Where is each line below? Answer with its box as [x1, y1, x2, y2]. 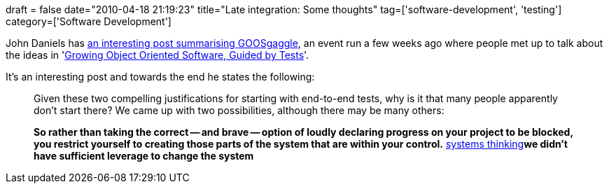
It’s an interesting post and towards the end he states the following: [6, 71, 315, 83]
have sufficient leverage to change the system [34, 150, 254, 162]
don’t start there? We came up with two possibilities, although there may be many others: [34, 104, 444, 116]
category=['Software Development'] [6, 15, 171, 27]
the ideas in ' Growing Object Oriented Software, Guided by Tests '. [6, 49, 309, 61]
